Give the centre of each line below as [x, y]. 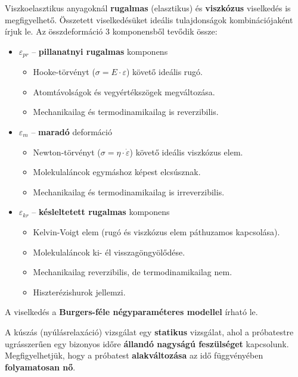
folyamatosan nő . [40, 367]
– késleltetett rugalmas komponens [101, 212]
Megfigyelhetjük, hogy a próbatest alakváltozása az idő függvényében [134, 355]
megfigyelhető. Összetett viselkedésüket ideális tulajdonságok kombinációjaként [149, 19]
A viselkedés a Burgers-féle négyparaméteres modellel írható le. [131, 312]
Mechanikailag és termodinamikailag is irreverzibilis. [129, 191]
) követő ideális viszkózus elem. [186, 152]
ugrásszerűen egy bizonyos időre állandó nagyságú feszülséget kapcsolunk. [147, 343]
